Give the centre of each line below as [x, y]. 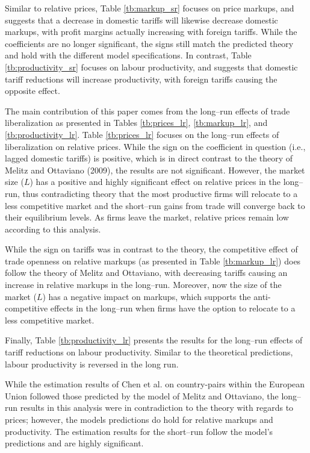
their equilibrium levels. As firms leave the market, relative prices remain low [147, 217]
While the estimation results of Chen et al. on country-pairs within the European [155, 384]
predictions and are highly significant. [74, 443]
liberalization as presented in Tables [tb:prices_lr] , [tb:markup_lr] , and [136, 123]
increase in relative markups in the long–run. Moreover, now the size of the [143, 285]
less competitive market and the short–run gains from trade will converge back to [155, 205]
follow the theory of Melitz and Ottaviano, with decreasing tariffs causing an [146, 273]
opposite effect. [33, 91]
